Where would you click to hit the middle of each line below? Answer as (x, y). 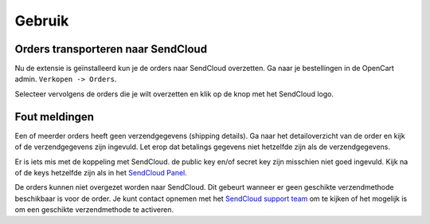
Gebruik (42, 21)
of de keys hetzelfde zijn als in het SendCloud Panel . (101, 172)
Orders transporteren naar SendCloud (111, 49)
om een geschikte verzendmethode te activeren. (94, 210)
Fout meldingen (55, 117)
